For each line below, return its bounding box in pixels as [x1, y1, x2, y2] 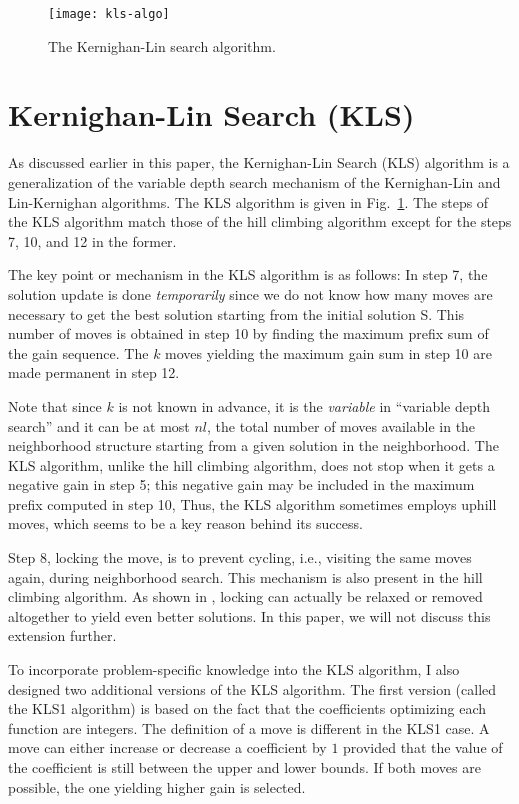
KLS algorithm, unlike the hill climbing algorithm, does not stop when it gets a [8, 454, 495, 475]
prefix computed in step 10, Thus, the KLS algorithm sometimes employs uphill [8, 493, 497, 514]
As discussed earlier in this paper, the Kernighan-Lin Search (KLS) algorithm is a [8, 152, 510, 173]
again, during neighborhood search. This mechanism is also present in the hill [8, 566, 483, 587]
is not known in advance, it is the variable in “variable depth [118, 395, 490, 416]
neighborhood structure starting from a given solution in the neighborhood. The [8, 435, 499, 456]
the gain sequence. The [8, 342, 149, 363]
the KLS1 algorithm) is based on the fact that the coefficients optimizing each [8, 698, 486, 719]
